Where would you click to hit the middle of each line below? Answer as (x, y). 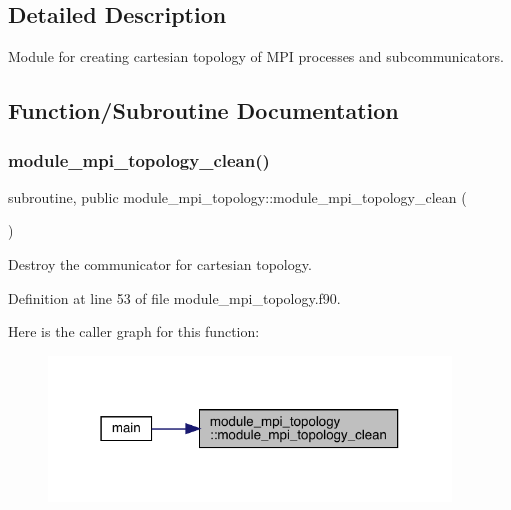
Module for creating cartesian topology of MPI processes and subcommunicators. (256, 56)
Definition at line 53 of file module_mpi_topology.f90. (174, 297)
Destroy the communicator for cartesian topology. (160, 263)
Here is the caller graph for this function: (134, 331)
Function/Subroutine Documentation (203, 110)
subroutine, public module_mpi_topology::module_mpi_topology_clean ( (237, 196)
